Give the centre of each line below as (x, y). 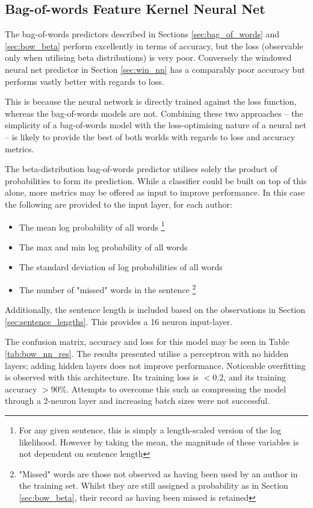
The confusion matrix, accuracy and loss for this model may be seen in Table (147, 342)
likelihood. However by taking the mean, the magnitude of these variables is (159, 441)
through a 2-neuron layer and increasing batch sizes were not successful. (138, 401)
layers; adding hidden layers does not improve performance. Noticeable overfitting (155, 365)
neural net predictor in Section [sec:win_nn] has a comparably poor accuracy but (155, 69)
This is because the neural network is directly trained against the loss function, (151, 101)
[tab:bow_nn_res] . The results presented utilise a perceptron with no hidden (147, 353)
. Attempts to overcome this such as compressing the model (176, 389)
